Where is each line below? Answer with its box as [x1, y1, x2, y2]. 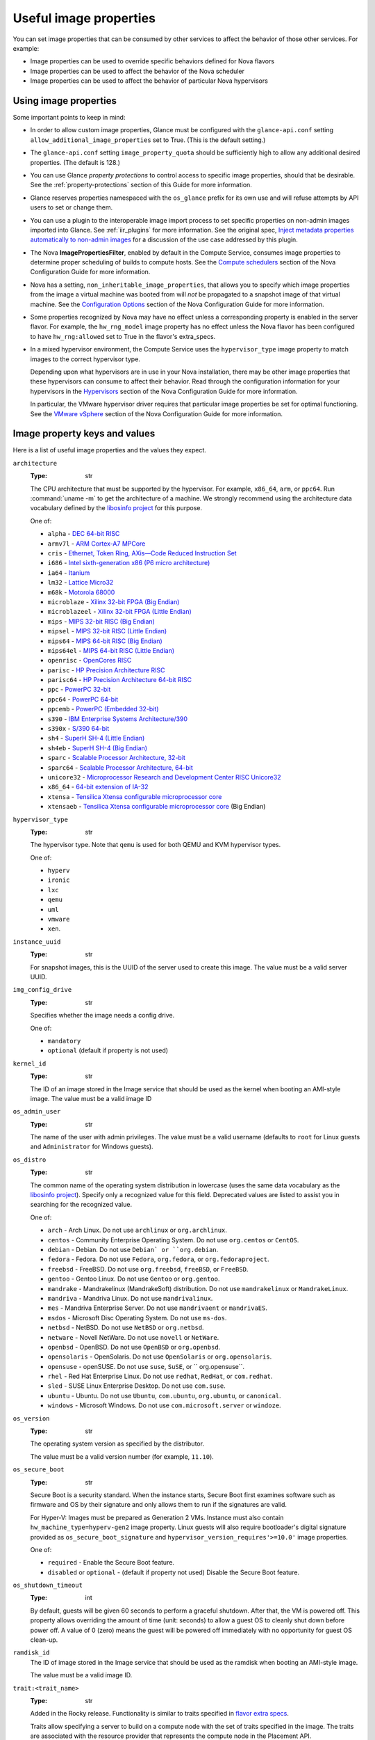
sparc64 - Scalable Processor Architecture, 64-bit [47, 763, 194, 772]
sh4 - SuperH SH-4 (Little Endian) [47, 734, 145, 743]
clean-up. [30, 1636, 58, 1644]
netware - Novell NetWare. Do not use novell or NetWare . [47, 1333, 219, 1341]
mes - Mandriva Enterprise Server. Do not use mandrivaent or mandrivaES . [47, 1304, 267, 1312]
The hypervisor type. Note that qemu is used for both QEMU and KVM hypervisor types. [30, 841, 281, 849]
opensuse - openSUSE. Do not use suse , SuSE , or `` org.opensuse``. [47, 1362, 245, 1370]
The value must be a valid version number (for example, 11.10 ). [30, 1452, 215, 1461]
